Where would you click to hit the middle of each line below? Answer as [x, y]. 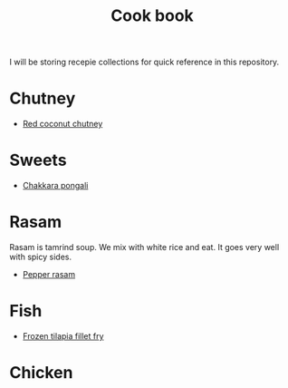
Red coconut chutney [62, 124]
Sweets [38, 160]
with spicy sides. [41, 257]
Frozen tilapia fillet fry [63, 335]
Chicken [41, 373]
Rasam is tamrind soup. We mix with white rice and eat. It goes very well [144, 247]
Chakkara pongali [55, 186]
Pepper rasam [48, 274]
